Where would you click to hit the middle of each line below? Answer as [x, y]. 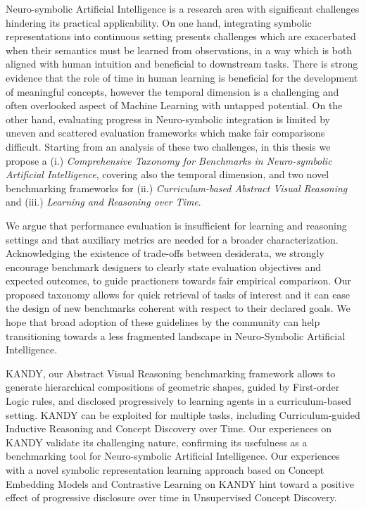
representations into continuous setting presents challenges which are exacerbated [181, 36]
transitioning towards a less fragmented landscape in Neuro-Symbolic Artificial [176, 335]
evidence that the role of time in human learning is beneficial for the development [182, 77]
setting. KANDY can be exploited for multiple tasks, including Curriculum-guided [183, 414]
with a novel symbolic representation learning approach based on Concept [165, 470]
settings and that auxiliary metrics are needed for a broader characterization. [172, 239]
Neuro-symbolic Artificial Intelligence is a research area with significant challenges [183, 8]
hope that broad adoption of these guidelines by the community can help [163, 322]
